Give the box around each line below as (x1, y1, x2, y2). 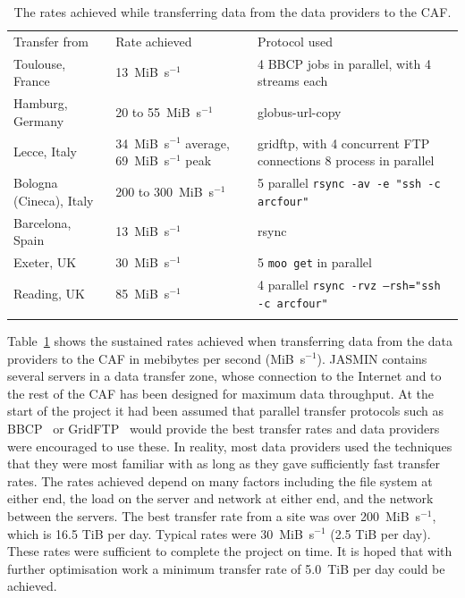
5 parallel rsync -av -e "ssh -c (258, 173, 441, 191)
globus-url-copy (258, 102, 342, 121)
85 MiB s (115, 283, 170, 302)
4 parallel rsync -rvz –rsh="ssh (258, 274, 441, 293)
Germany (13, 111, 64, 130)
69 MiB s (115, 151, 170, 170)
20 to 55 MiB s (115, 102, 202, 121)
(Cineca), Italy (13, 190, 94, 209)
